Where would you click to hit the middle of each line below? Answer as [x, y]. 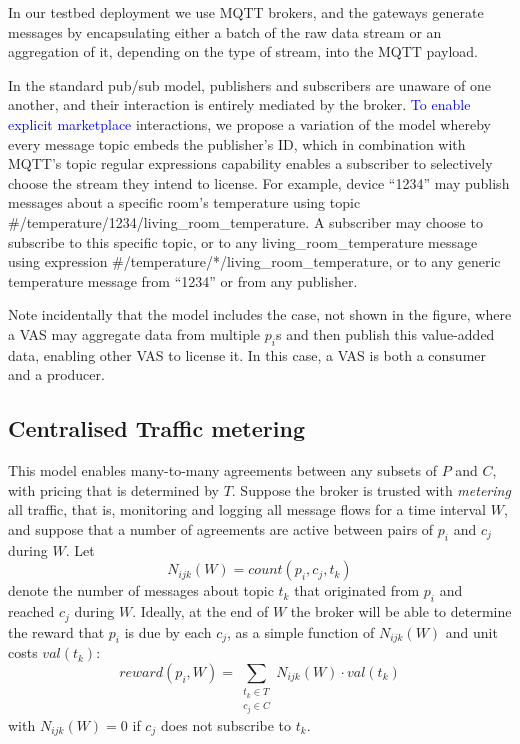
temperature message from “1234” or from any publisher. [183, 280]
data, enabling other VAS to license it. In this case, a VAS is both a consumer [247, 354]
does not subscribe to [226, 724]
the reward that [56, 631]
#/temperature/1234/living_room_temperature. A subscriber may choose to [245, 221]
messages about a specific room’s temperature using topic [184, 202]
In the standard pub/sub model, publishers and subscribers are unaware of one [250, 84]
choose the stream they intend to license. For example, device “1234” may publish [259, 182]
